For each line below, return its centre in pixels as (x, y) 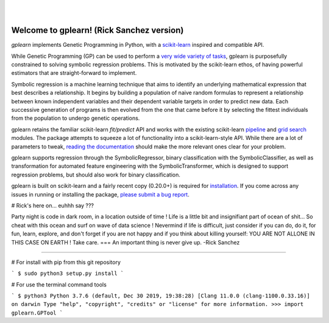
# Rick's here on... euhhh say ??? (53, 205)
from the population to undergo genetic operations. (76, 118)
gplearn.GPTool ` (37, 313)
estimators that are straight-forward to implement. (74, 73)
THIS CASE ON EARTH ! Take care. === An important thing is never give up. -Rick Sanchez (126, 242)
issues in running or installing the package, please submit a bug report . (101, 194)
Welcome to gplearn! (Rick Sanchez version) (97, 30)
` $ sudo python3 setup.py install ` (68, 273)
